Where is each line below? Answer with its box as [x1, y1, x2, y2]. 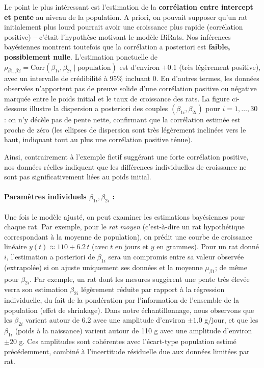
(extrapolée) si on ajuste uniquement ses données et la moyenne [4, 261, 203, 272]
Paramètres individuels [4, 191, 87, 202]
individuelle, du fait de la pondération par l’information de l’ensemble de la [4, 295, 240, 305]
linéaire [4, 241, 27, 252]
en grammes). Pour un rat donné [156, 241, 259, 252]
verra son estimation [4, 284, 68, 295]
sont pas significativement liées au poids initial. [4, 171, 151, 182]
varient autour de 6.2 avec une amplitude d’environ [25, 314, 186, 325]
